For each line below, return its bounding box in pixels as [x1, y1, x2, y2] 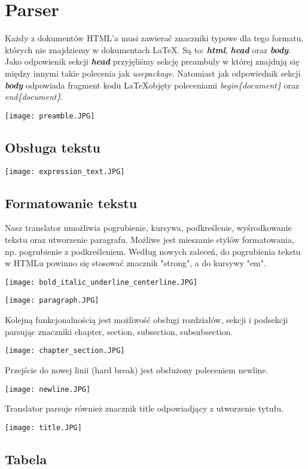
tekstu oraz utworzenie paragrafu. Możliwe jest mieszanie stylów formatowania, [5, 233, 294, 245]
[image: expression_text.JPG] [5, 167, 125, 176]
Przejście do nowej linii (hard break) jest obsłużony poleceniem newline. [5, 363, 269, 376]
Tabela [5, 449, 47, 468]
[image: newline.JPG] [5, 385, 91, 394]
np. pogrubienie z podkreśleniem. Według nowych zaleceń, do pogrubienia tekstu [5, 245, 301, 257]
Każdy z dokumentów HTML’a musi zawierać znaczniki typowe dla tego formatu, [5, 32, 304, 44]
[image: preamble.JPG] [5, 111, 95, 120]
